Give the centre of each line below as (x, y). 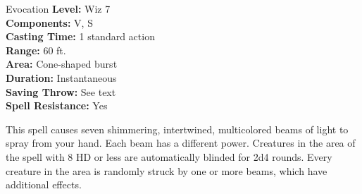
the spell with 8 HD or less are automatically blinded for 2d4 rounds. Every (169, 156)
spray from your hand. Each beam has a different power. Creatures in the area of (181, 143)
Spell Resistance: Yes (57, 105)
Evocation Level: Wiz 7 (58, 8)
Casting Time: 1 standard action (80, 36)
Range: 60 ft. (36, 50)
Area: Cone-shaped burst (62, 64)
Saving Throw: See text (61, 91)
